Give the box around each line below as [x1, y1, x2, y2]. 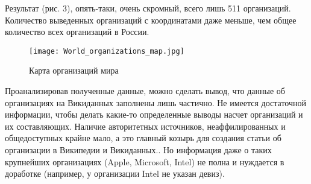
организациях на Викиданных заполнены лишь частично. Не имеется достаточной [5, 96, 307, 109]
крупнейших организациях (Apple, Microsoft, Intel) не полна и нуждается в [5, 155, 284, 168]
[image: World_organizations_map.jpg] [29, 46, 184, 56]
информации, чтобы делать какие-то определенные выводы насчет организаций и [5, 108, 303, 121]
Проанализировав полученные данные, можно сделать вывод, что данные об [5, 84, 285, 97]
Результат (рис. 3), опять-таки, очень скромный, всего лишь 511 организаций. [5, 2, 291, 14]
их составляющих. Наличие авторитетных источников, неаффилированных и [5, 119, 286, 132]
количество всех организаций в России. [5, 25, 149, 38]
